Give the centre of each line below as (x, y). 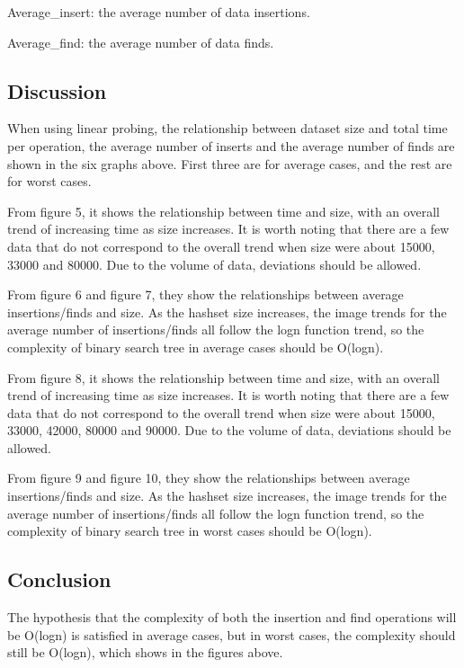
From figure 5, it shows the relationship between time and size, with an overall (223, 211)
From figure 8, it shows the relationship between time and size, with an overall (223, 377)
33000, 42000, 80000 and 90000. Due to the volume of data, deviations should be (229, 430)
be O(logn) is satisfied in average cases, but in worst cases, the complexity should (232, 634)
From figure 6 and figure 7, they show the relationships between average (205, 294)
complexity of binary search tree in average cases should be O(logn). (196, 347)
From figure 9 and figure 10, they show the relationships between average (209, 478)
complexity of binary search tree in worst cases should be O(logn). (190, 531)
